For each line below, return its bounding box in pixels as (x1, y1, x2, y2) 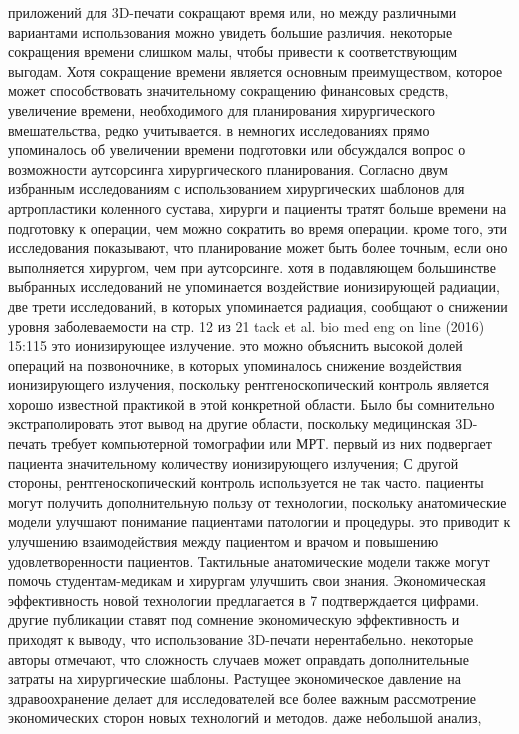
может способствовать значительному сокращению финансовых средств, (8, 80, 449, 101)
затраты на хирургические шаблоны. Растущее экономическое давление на (8, 668, 461, 689)
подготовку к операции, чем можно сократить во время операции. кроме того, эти (8, 217, 508, 238)
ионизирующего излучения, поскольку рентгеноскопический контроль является (8, 374, 489, 395)
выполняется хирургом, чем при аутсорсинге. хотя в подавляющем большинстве (8, 256, 496, 277)
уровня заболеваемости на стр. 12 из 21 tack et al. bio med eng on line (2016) (8, 315, 485, 336)
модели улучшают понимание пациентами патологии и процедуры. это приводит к (8, 511, 511, 532)
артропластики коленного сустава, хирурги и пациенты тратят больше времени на (8, 197, 507, 218)
